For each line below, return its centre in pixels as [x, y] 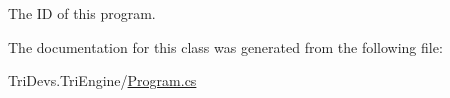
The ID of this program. [82, 13]
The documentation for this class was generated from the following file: [225, 46]
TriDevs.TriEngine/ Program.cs [102, 80]
